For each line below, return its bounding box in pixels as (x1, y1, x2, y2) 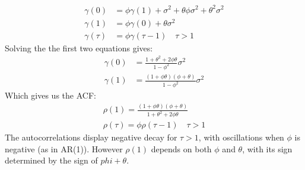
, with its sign (242, 142, 293, 155)
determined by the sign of (5, 154, 98, 166)
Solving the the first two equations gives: (5, 41, 153, 54)
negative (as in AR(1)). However (5, 142, 123, 155)
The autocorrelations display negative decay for (5, 131, 177, 143)
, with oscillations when (198, 131, 284, 143)
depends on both (151, 142, 212, 155)
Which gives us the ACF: (5, 89, 96, 102)
